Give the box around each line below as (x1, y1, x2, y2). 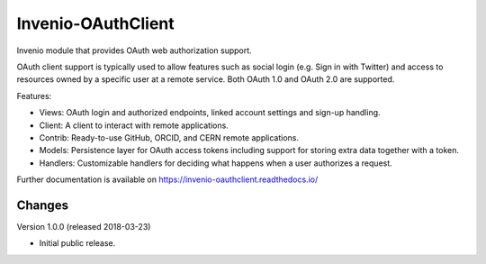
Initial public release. (39, 238, 116, 249)
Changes (16, 197, 69, 213)
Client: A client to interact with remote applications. (39, 120, 229, 131)
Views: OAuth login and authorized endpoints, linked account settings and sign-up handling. (39, 107, 382, 118)
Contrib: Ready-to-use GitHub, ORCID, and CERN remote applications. (39, 132, 300, 143)
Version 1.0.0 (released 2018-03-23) (16, 221, 151, 232)
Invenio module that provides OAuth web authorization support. (16, 45, 252, 56)
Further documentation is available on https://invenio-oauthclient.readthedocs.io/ (16, 174, 319, 185)
